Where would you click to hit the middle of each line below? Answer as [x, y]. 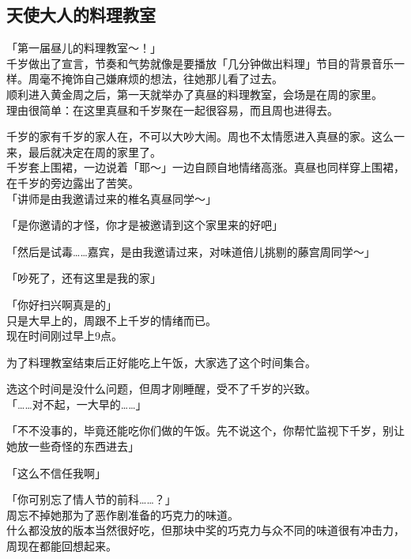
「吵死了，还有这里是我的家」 [84, 278]
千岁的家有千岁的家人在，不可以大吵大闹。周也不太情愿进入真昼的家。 [189, 136]
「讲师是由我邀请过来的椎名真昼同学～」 [111, 198]
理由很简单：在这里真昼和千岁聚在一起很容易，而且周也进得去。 [172, 110]
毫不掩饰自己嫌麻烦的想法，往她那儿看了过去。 [161, 79]
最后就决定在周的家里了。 [94, 151]
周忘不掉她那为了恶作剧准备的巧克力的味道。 [123, 514]
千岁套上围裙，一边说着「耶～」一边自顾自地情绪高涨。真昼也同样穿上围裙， [205, 167]
